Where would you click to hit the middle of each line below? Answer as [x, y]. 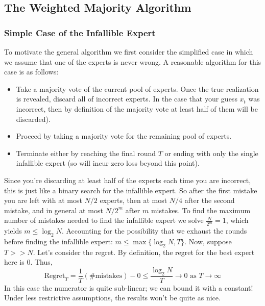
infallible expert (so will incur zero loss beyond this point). [108, 163]
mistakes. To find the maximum [201, 210]
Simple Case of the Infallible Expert [80, 32]
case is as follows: [31, 72]
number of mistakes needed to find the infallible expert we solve [104, 220]
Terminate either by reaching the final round [86, 153]
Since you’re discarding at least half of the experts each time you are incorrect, [128, 180]
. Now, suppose [208, 241]
